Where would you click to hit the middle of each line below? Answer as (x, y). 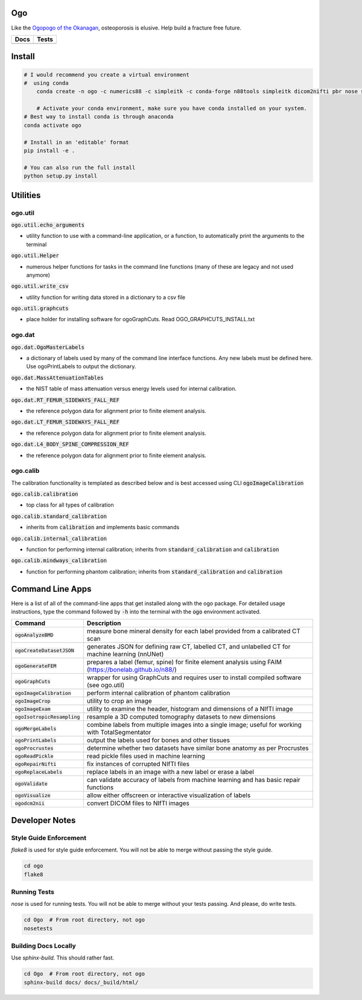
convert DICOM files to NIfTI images (138, 803)
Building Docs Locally (43, 946)
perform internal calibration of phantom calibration (158, 693)
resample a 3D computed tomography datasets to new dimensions (181, 717)
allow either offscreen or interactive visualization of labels (169, 795)
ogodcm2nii (30, 803)
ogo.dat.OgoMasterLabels (48, 347)
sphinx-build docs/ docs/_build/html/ (81, 982)
